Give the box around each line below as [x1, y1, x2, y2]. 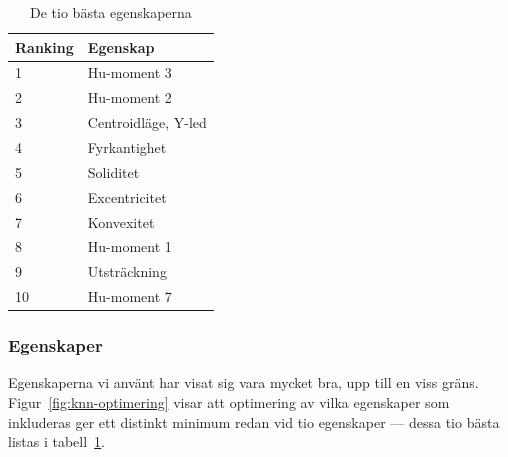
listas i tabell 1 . [8, 431, 106, 452]
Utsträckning [87, 261, 167, 282]
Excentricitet [87, 186, 167, 207]
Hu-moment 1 [87, 236, 172, 257]
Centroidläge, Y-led [87, 112, 207, 133]
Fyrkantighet [87, 136, 167, 157]
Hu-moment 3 [87, 62, 172, 83]
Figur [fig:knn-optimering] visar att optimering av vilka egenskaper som [8, 391, 450, 412]
